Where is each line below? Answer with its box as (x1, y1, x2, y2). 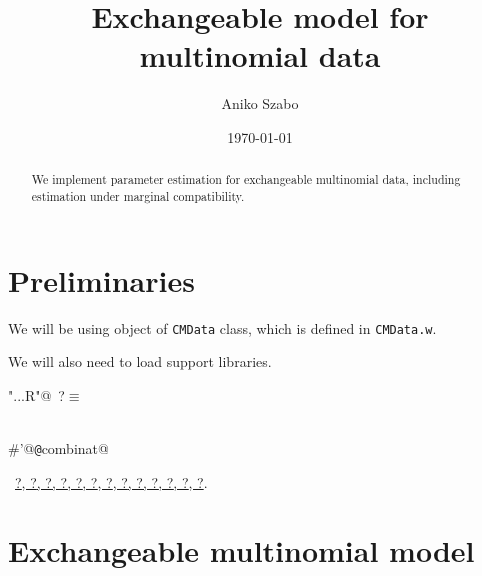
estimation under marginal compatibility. (31, 187, 245, 204)
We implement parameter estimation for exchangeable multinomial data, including (31, 171, 461, 188)
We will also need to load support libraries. (8, 351, 272, 372)
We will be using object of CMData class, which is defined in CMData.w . (8, 317, 437, 338)
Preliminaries (8, 259, 195, 300)
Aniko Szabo (221, 93, 299, 114)
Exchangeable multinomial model (8, 530, 475, 571)
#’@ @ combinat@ (8, 437, 109, 458)
